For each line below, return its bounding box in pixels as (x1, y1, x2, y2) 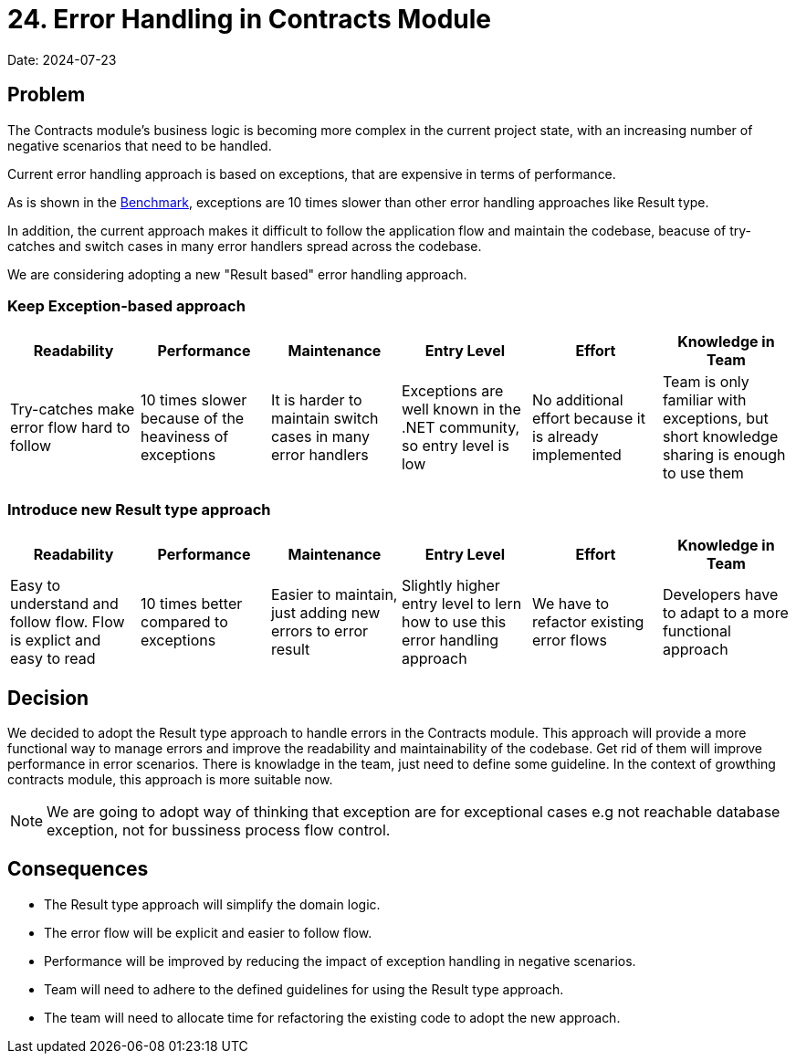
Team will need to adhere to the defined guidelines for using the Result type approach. (44, 981, 564, 997)
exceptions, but (662, 409, 769, 428)
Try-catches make (10, 400, 135, 419)
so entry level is (401, 436, 509, 456)
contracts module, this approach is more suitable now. (7, 771, 333, 787)
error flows (531, 631, 608, 650)
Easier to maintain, (270, 585, 398, 604)
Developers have (662, 585, 779, 604)
